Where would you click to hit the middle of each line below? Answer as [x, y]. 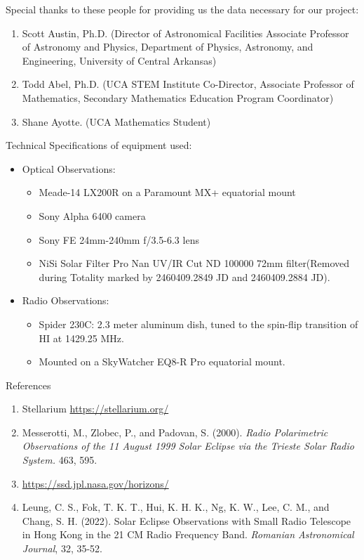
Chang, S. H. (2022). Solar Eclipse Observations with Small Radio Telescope [187, 520]
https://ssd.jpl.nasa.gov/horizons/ [95, 483]
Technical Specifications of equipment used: [99, 145]
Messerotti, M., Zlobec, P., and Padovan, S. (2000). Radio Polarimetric [175, 432]
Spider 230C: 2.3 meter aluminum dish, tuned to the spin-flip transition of [198, 324]
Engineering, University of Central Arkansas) [119, 60]
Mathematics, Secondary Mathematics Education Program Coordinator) [178, 97]
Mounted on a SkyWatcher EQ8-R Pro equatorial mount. [162, 362]
